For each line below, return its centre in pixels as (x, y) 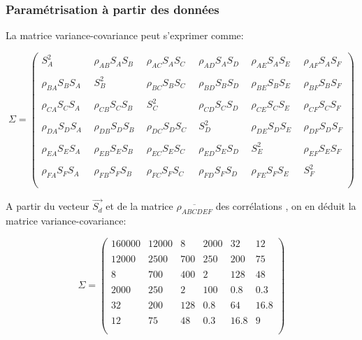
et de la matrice (139, 206)
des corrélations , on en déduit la (286, 206)
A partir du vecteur (48, 206)
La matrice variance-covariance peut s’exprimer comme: (125, 35)
